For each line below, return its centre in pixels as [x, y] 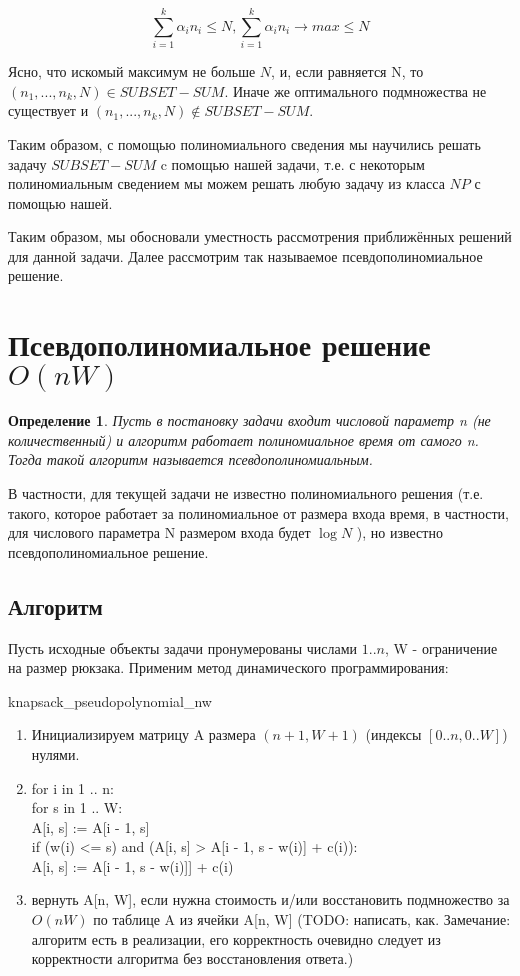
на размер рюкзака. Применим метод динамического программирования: [228, 667]
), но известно [399, 532]
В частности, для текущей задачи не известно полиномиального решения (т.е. [246, 492]
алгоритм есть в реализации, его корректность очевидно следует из [236, 938]
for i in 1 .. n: [72, 787]
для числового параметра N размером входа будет [159, 532]
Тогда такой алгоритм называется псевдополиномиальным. [190, 459]
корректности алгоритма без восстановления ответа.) [192, 958]
